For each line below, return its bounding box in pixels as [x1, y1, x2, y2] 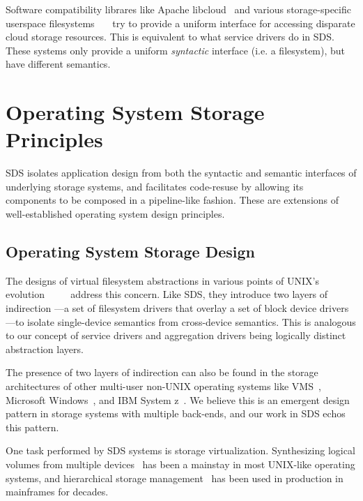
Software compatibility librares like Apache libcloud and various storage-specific [6, 2, 351, 16]
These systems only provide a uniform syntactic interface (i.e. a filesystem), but [6, 43, 346, 57]
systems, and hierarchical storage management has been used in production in [6, 470, 343, 485]
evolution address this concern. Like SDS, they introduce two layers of [6, 287, 328, 301]
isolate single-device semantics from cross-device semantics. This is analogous [27, 314, 356, 329]
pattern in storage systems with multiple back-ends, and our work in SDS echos [6, 406, 346, 421]
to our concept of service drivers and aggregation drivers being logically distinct [6, 328, 346, 343]
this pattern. [6, 419, 59, 434]
